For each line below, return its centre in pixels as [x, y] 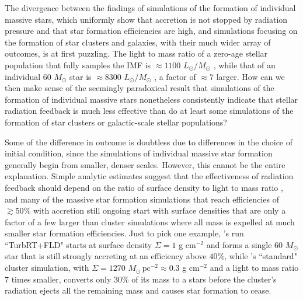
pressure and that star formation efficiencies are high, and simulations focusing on [151, 31]
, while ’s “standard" [261, 256]
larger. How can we [250, 76]
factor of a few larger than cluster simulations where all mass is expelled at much [150, 221]
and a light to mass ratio [254, 268]
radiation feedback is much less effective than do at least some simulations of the [149, 111]
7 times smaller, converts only [58, 279]
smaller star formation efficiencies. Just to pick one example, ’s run [124, 233]
